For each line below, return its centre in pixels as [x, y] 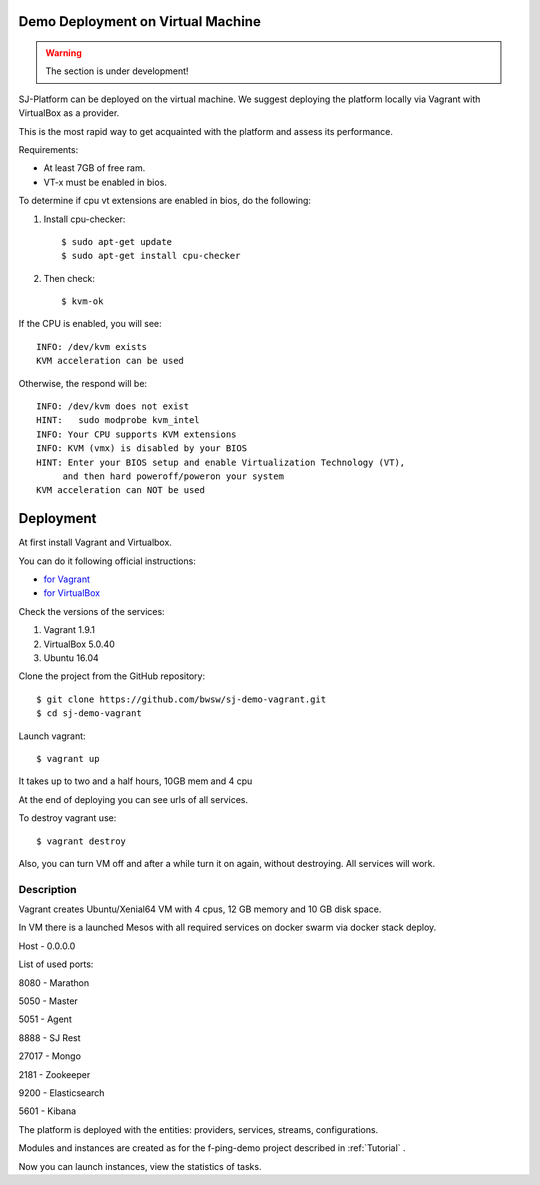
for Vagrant [66, 579]
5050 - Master [48, 1001]
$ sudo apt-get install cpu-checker [151, 256]
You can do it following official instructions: [107, 561]
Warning [63, 53]
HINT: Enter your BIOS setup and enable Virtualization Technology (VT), [221, 462]
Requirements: [48, 149]
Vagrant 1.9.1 [69, 630]
